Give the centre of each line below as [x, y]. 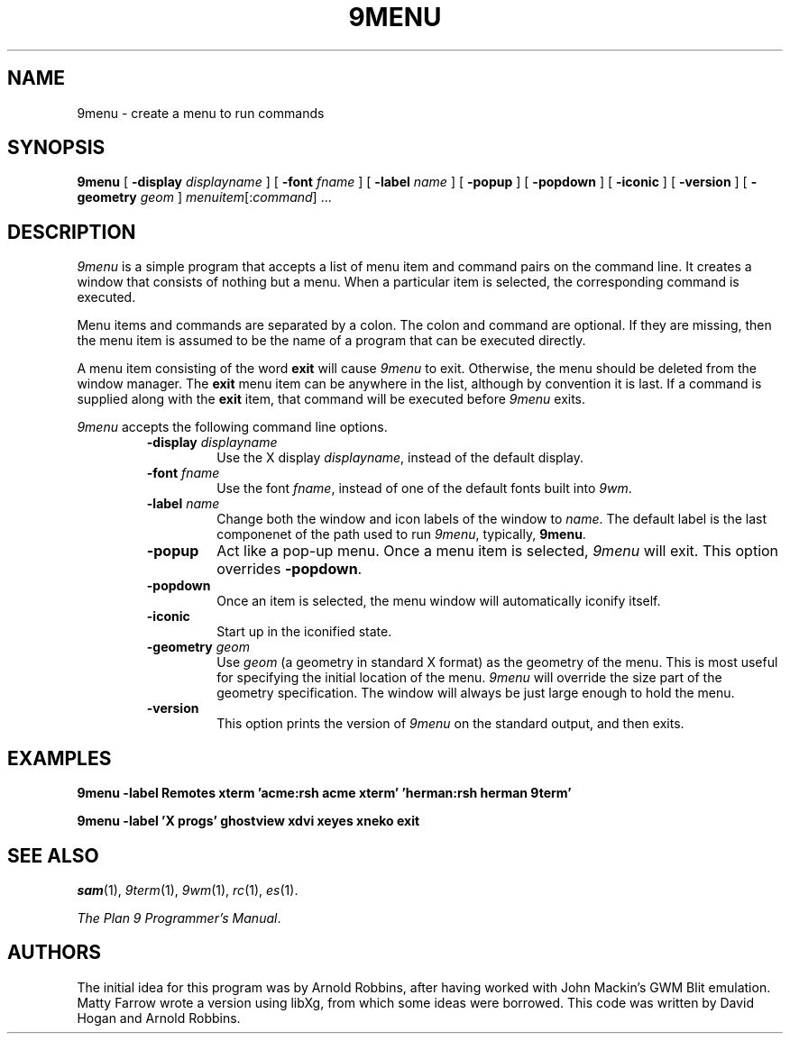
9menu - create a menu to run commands [201, 113]
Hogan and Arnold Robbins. [159, 1018]
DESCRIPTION [72, 232]
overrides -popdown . [289, 569]
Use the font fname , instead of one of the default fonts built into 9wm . [424, 489]
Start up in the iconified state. [304, 632]
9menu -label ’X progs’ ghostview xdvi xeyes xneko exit [248, 821]
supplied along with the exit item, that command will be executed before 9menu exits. [331, 399]
